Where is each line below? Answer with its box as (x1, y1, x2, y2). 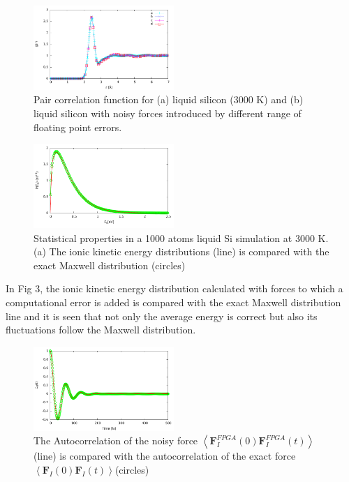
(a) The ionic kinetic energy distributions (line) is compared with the (34, 244, 329, 259)
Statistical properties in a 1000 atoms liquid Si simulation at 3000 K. (34, 230, 329, 245)
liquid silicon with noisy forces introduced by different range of (34, 106, 302, 121)
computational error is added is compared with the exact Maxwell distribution (6, 295, 341, 309)
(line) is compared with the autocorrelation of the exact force (34, 449, 296, 463)
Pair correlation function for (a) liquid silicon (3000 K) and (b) (34, 92, 304, 107)
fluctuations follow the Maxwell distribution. (6, 322, 196, 337)
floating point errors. (34, 119, 122, 134)
